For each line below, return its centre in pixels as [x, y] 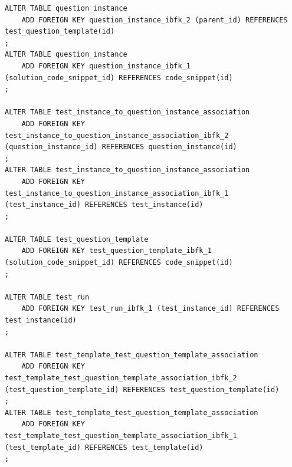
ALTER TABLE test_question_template [77, 239]
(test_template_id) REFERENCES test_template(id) [104, 447]
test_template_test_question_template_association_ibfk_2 [121, 378]
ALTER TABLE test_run [47, 297]
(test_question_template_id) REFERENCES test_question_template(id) [142, 389]
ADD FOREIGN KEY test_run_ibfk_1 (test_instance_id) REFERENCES [150, 309]
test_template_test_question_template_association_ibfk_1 [121, 435]
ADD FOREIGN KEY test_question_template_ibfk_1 [117, 251]
